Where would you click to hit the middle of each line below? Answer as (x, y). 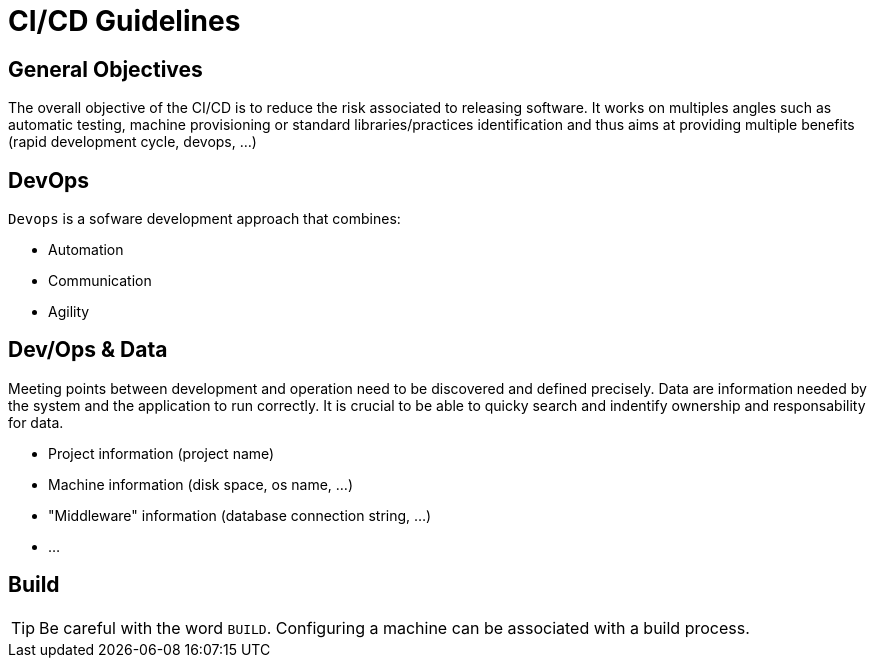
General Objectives (105, 69)
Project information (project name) (161, 453)
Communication (100, 281)
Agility (69, 312)
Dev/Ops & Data (88, 350)
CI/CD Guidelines (124, 21)
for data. (36, 422)
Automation (86, 250)
